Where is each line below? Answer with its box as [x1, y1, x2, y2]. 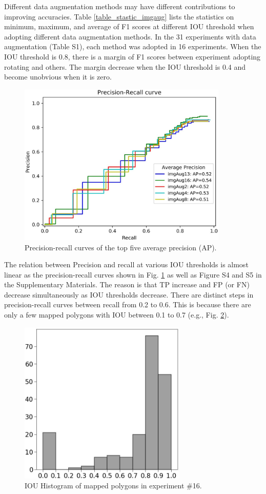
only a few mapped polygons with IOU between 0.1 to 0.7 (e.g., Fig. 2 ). [4, 309, 229, 320]
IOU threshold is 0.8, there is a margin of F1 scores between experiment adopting [4, 51, 261, 62]
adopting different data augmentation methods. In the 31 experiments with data [4, 31, 256, 42]
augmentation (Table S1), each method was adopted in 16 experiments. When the [4, 41, 261, 52]
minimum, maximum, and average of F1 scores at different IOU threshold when [4, 21, 254, 32]
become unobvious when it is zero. [4, 71, 112, 82]
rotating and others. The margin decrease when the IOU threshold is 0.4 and [4, 61, 246, 72]
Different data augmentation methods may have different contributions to [4, 1, 235, 11]
